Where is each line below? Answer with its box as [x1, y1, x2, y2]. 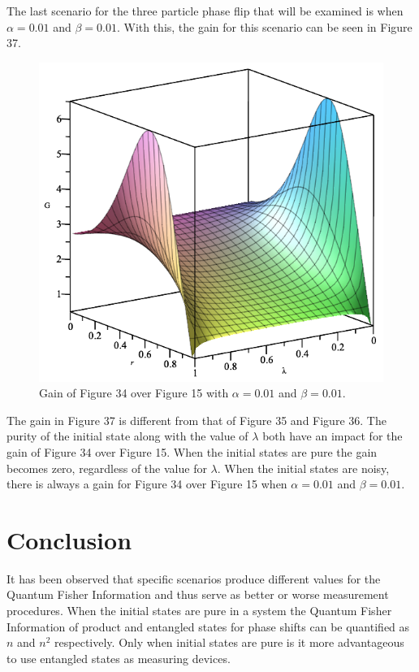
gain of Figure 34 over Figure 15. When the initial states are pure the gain [6, 443, 378, 460]
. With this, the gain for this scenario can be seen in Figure [116, 18, 413, 35]
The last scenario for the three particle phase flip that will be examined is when [6, 2, 404, 19]
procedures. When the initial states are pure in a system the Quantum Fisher [6, 602, 392, 619]
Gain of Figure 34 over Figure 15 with [39, 384, 229, 401]
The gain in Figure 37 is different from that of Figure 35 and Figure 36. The [6, 411, 387, 428]
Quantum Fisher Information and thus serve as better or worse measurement [6, 586, 389, 603]
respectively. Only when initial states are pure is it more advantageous [54, 634, 404, 651]
